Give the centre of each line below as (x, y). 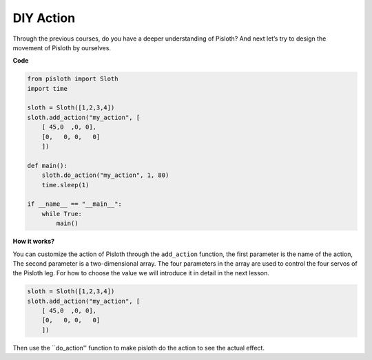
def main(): (48, 166)
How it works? (34, 242)
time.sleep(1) (65, 185)
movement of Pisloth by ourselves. (62, 47)
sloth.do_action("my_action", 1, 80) (105, 175)
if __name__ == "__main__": (74, 204)
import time (48, 88)
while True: (62, 214)
